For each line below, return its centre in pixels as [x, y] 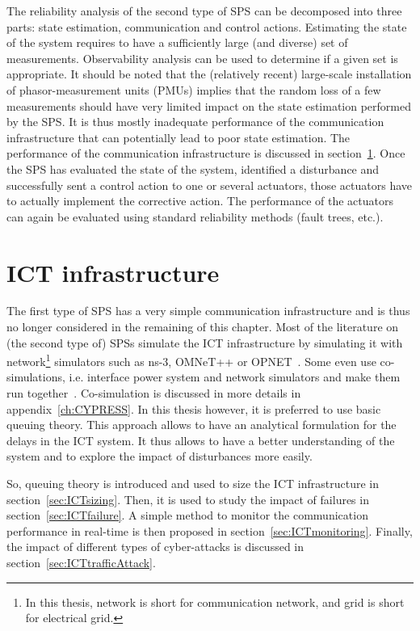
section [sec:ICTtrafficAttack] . [81, 562]
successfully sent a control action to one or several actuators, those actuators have [210, 185]
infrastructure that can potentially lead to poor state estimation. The [178, 137]
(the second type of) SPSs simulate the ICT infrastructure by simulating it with [205, 342]
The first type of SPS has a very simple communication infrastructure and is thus [208, 311]
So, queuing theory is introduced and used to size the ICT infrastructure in [193, 484]
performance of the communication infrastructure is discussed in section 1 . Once [206, 153]
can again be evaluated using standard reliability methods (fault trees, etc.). [195, 216]
